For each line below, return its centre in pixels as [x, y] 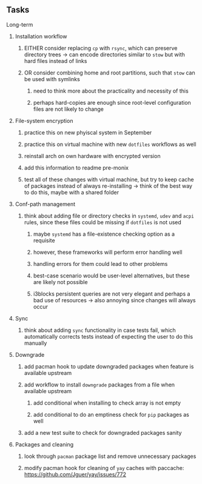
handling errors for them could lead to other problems [100, 264]
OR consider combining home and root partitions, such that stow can [109, 73]
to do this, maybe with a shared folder [72, 192]
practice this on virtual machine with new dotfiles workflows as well [110, 144]
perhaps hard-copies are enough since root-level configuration [112, 102]
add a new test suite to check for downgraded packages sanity [103, 433]
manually [35, 343]
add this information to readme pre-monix [76, 167]
